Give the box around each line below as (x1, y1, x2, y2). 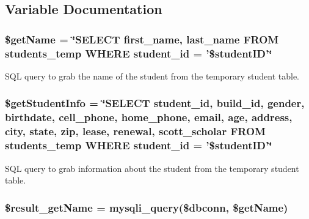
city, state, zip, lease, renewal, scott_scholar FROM (5, 124, 266, 139)
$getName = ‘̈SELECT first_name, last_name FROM (5, 31, 279, 46)
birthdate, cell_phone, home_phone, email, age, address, (5, 109, 293, 125)
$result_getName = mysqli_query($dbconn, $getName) (5, 199, 288, 215)
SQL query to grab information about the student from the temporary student (5, 161, 299, 174)
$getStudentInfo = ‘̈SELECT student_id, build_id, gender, (5, 95, 305, 111)
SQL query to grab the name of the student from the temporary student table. (5, 69, 300, 82)
